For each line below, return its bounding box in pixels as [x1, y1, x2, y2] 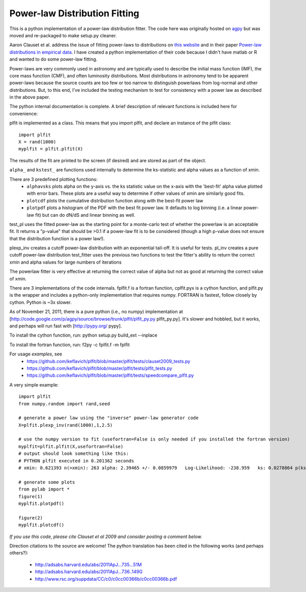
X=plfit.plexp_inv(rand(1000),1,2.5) [18, 422, 113, 428]
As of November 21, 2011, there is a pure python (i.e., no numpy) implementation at [9, 308, 183, 315]
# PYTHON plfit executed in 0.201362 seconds [18, 458, 135, 464]
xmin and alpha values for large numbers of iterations [9, 259, 122, 265]
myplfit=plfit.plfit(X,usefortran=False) [18, 444, 123, 449]
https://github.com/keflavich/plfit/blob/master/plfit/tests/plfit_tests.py [27, 365, 172, 371]
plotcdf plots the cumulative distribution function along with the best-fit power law [27, 197, 203, 203]
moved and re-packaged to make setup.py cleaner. [9, 32, 117, 38]
